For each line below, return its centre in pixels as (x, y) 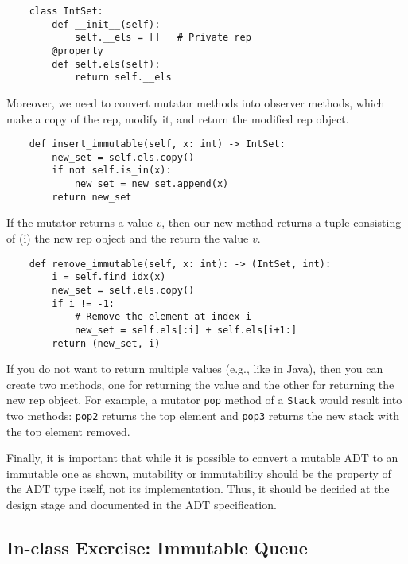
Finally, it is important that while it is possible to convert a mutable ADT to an (202, 458)
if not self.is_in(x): (112, 171)
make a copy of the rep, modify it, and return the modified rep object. (178, 118)
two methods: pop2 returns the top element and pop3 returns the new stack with (203, 416)
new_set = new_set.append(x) (152, 184)
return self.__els (123, 78)
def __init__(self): (106, 24)
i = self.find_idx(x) (109, 277)
